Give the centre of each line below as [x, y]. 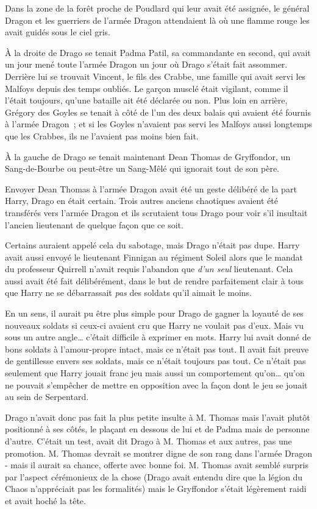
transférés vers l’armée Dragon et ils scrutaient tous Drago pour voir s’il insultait [156, 212]
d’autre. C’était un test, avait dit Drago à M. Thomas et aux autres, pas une [148, 441]
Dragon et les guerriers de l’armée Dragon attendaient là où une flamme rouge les [157, 20]
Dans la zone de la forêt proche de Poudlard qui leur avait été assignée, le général [157, 8]
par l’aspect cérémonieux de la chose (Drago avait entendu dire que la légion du [154, 476]
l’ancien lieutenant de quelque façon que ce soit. [94, 224]
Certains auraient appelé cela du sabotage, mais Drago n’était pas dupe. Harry [152, 245]
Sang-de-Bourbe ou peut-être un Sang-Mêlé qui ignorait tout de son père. [142, 168]
